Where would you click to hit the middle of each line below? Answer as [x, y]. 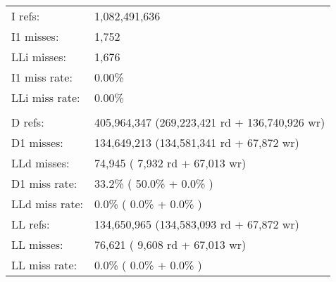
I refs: [26, 16]
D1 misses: [37, 142]
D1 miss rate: [44, 183]
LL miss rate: [44, 265]
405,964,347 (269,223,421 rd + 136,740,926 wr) [210, 122]
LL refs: [31, 224]
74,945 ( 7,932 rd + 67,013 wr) [170, 163]
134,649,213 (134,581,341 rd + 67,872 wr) [197, 142]
